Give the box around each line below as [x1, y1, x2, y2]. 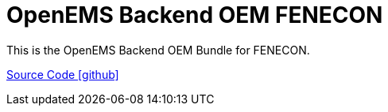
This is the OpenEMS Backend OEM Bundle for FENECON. [6, 43, 310, 57]
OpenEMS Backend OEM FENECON [6, 2, 383, 28]
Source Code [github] [6, 67, 119, 81]
